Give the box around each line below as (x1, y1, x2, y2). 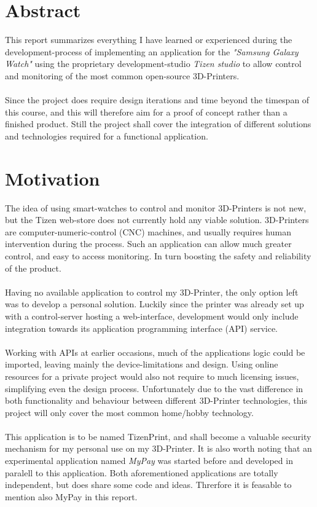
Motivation (5, 165, 100, 191)
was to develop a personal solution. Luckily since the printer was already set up (5, 297, 304, 310)
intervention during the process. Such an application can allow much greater (5, 237, 292, 250)
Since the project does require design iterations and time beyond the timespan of (5, 93, 310, 106)
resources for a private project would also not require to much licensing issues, (5, 369, 299, 382)
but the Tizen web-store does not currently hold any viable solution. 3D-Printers (5, 213, 309, 226)
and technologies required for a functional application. (5, 129, 208, 142)
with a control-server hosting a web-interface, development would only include (5, 309, 299, 322)
